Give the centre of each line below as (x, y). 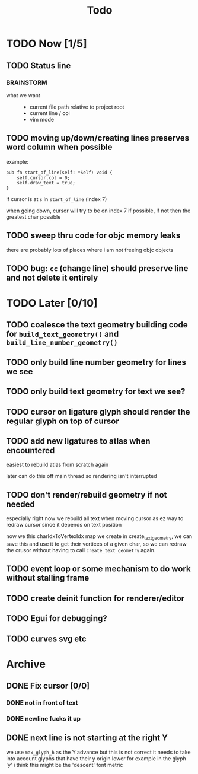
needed (21, 504)
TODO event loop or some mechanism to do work (98, 569)
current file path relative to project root (77, 107)
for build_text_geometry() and (63, 334)
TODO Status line (39, 66)
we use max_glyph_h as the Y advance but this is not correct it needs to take (98, 752)
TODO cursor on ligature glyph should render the (98, 412)
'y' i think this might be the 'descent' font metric (65, 765)
